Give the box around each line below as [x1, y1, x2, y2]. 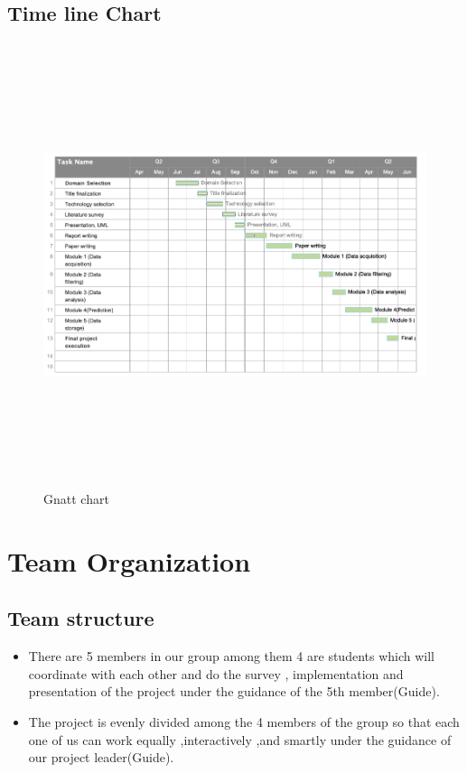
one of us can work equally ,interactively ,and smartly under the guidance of [28, 730, 452, 749]
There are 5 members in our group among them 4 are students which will [28, 647, 434, 666]
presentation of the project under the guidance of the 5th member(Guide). [28, 682, 440, 701]
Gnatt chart [43, 489, 109, 508]
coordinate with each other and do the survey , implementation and [28, 664, 404, 683]
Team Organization [7, 542, 251, 579]
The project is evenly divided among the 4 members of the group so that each [28, 712, 460, 731]
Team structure [7, 604, 154, 632]
